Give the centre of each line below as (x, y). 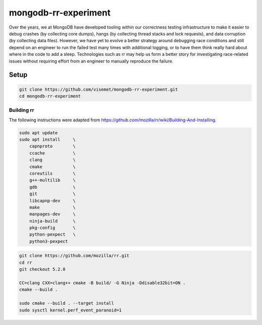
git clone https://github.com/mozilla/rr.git (74, 256)
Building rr (22, 110)
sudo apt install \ (48, 139)
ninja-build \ (53, 221)
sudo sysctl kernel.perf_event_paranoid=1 (70, 310)
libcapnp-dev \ (53, 201)
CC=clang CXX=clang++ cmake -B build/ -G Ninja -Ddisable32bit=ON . (102, 283)
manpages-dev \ (53, 214)
